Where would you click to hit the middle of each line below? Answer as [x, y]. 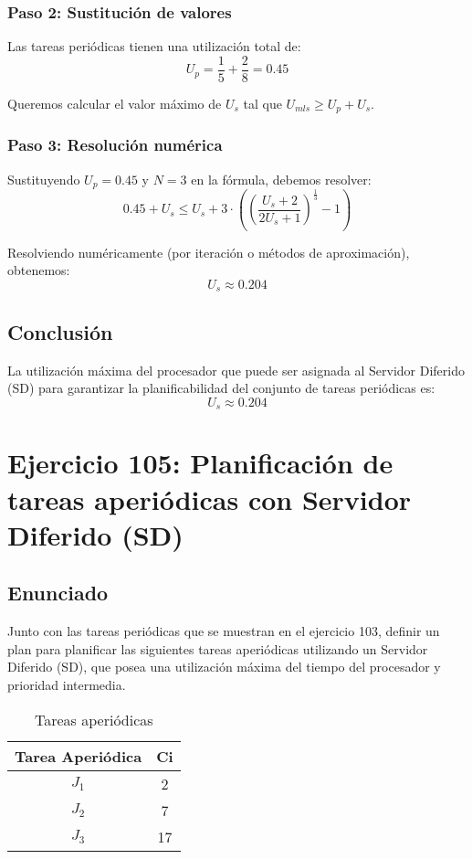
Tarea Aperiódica [79, 756]
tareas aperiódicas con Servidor [210, 498]
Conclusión [60, 331]
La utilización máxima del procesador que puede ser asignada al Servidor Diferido [236, 370]
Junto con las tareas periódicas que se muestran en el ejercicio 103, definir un [224, 631]
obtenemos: [39, 270]
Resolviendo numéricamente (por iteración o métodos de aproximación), [209, 252]
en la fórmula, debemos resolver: [281, 179]
